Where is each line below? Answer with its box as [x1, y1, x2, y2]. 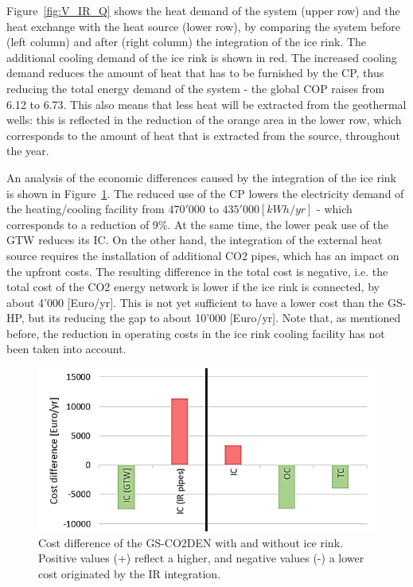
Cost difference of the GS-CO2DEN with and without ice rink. [38, 534, 343, 550]
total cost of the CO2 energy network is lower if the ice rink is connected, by [6, 278, 380, 295]
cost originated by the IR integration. [38, 565, 221, 581]
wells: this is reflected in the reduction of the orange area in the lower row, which [6, 111, 402, 128]
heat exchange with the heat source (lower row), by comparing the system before [6, 17, 401, 34]
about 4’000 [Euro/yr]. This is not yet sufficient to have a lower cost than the [6, 293, 384, 310]
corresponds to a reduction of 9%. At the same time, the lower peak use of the [6, 216, 388, 232]
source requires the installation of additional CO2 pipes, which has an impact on [6, 247, 399, 263]
